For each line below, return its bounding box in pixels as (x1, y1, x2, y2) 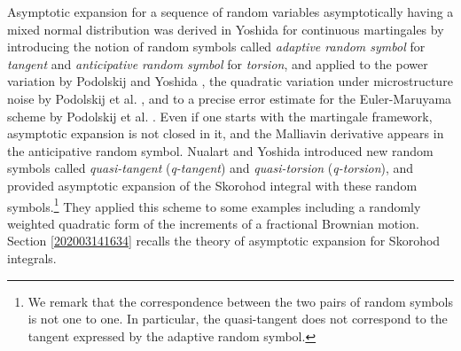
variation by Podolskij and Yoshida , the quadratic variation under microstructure (7, 72, 453, 90)
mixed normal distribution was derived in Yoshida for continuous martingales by (7, 19, 444, 38)
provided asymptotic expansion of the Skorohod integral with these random (7, 175, 418, 194)
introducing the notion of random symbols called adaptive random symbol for (7, 37, 426, 56)
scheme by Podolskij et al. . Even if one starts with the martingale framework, (7, 106, 433, 125)
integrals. (7, 248, 57, 267)
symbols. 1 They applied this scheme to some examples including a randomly (7, 194, 421, 215)
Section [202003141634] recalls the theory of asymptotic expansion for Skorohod (7, 231, 441, 250)
